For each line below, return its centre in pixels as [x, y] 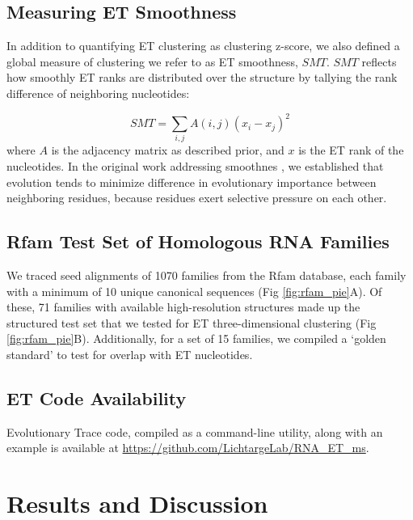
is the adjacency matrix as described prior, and [168, 150]
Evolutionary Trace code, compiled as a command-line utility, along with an [195, 431]
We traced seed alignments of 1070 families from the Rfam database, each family [206, 275]
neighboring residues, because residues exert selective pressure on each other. [197, 198]
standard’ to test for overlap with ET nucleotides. [130, 354]
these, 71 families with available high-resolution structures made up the [183, 307]
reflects [379, 61]
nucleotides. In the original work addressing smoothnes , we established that [195, 166]
